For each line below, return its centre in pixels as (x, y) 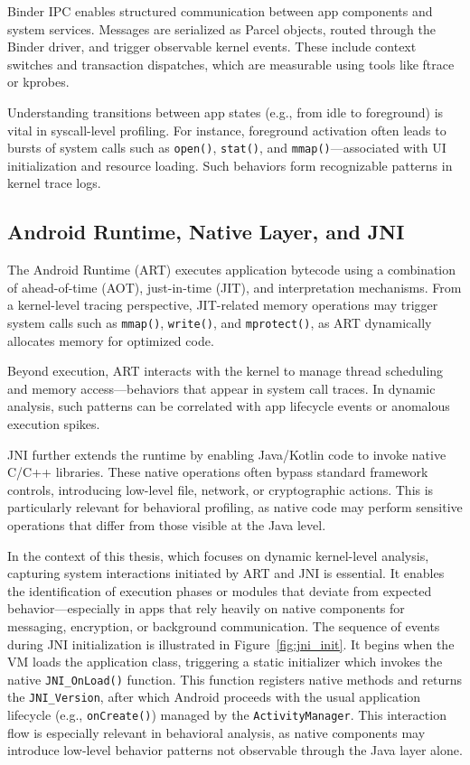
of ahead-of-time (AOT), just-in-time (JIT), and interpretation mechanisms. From (235, 287)
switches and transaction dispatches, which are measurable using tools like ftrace (231, 64)
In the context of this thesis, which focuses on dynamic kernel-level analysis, (218, 555)
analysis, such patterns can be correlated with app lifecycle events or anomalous (229, 406)
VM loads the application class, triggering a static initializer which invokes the (225, 662)
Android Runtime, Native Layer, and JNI (206, 232)
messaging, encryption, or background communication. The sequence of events (224, 625)
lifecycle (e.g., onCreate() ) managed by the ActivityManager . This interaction (227, 715)
